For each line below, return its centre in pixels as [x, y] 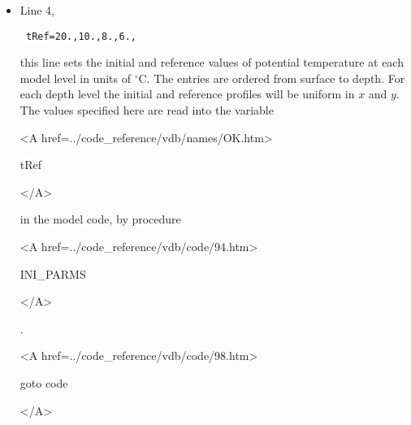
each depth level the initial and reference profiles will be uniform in [187, 94]
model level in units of [75, 78]
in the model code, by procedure [100, 219]
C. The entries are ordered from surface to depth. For [272, 78]
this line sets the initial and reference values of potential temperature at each [212, 62]
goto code [44, 382]
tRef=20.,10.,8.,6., [81, 36]
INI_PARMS [53, 273]
